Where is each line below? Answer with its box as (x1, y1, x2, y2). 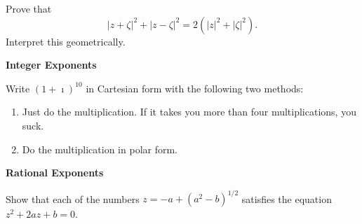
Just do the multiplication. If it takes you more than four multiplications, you (22, 104, 356, 119)
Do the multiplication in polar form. (22, 141, 177, 156)
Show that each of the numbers (6, 191, 140, 206)
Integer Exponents (6, 57, 97, 72)
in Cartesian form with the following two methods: (86, 80, 304, 95)
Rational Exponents (6, 165, 104, 180)
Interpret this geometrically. (6, 34, 126, 48)
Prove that (6, 1, 52, 15)
